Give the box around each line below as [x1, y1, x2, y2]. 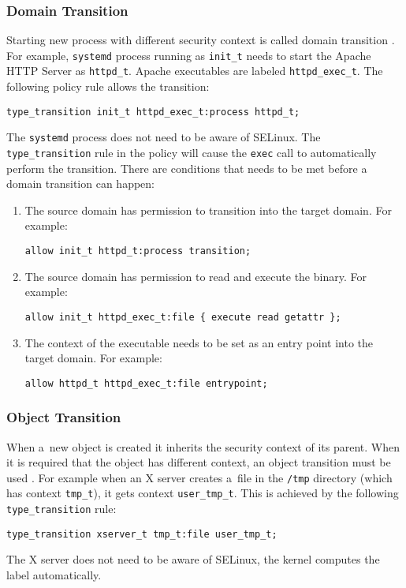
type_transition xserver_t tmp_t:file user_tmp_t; [6, 528, 277, 540]
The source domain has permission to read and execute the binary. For [24, 268, 367, 284]
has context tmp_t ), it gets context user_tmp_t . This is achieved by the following [6, 485, 399, 501]
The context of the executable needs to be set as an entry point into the [24, 334, 374, 350]
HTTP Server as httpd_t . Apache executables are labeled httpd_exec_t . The [6, 62, 383, 79]
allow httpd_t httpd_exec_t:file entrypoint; [24, 377, 268, 389]
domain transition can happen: [6, 175, 155, 192]
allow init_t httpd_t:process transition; [24, 245, 251, 257]
